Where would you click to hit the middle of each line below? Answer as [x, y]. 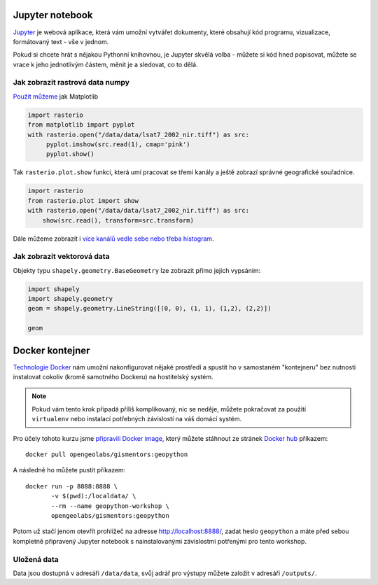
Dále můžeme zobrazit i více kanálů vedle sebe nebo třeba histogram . [113, 239]
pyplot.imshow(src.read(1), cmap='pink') [118, 144]
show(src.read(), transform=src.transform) [118, 220]
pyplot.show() [70, 154]
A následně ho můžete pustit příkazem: [69, 470]
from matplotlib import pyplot [82, 125]
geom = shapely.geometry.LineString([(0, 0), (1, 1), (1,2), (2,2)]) [149, 309]
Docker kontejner [51, 350]
